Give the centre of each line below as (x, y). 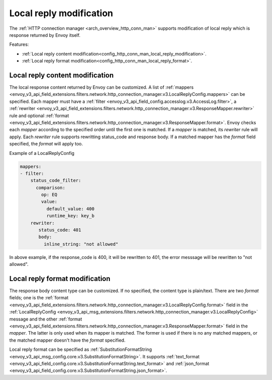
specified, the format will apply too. (46, 144)
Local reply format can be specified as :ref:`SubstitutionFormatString (81, 349)
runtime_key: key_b (70, 216)
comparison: (51, 187)
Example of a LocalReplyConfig (42, 153)
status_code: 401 (60, 230)
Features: (19, 44)
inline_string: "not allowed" (81, 244)
